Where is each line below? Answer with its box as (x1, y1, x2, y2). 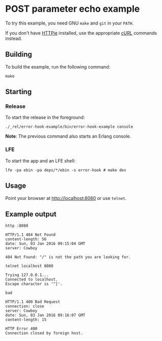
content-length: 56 (5, 237, 47, 242)
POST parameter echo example (5, 3, 140, 15)
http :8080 (5, 223, 29, 229)
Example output (5, 210, 57, 218)
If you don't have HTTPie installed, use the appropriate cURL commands (5, 30, 157, 36)
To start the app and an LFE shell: (5, 157, 75, 164)
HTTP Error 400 (5, 326, 38, 331)
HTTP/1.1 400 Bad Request (5, 300, 60, 305)
